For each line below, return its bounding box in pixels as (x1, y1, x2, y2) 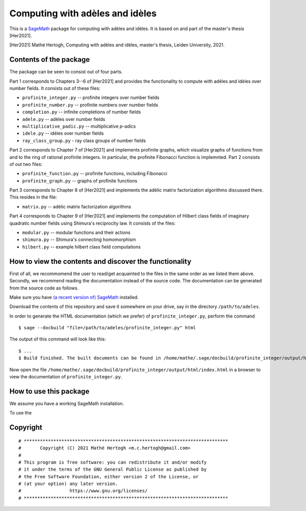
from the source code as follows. (9, 285, 79, 291)
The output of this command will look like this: (9, 336, 106, 342)
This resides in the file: (9, 194, 57, 200)
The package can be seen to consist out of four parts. (9, 69, 123, 75)
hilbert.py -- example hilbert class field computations (22, 244, 141, 250)
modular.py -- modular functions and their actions (22, 230, 131, 236)
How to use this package (9, 387, 90, 396)
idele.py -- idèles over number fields (22, 130, 104, 136)
